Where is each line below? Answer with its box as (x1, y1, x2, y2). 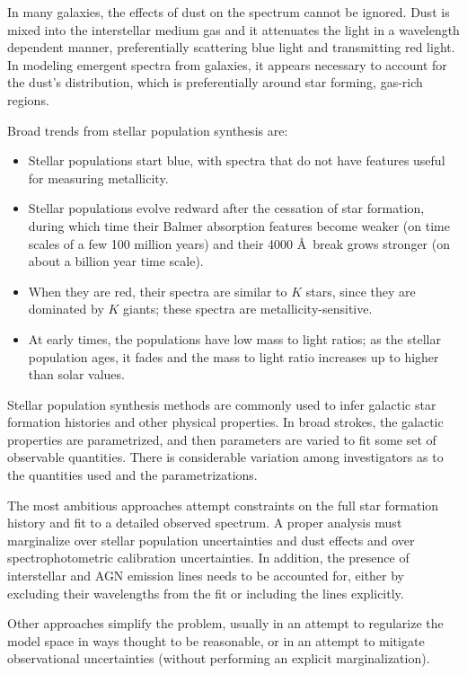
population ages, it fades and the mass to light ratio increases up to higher (28, 347, 439, 366)
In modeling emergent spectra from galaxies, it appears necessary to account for (7, 55, 447, 74)
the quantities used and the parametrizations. (7, 466, 258, 484)
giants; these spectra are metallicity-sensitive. (123, 299, 373, 318)
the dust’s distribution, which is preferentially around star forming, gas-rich (7, 73, 423, 92)
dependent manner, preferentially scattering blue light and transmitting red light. (7, 38, 455, 57)
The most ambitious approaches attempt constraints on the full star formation (7, 495, 439, 514)
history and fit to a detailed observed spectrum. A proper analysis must (7, 513, 402, 532)
